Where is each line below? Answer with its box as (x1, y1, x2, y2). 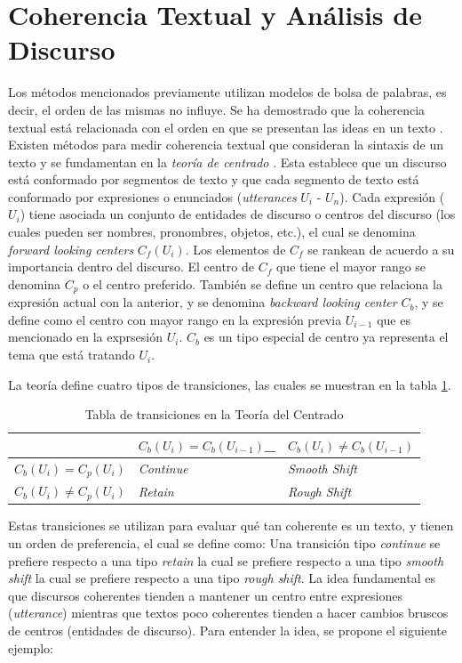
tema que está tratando (8, 345, 135, 364)
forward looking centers (8, 239, 134, 258)
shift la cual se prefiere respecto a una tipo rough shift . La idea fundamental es (8, 569, 435, 587)
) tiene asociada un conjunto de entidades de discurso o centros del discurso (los (20, 205, 456, 223)
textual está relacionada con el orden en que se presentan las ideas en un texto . (8, 117, 443, 136)
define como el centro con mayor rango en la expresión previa (8, 310, 342, 328)
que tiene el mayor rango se (275, 257, 426, 276)
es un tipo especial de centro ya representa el (203, 327, 449, 346)
